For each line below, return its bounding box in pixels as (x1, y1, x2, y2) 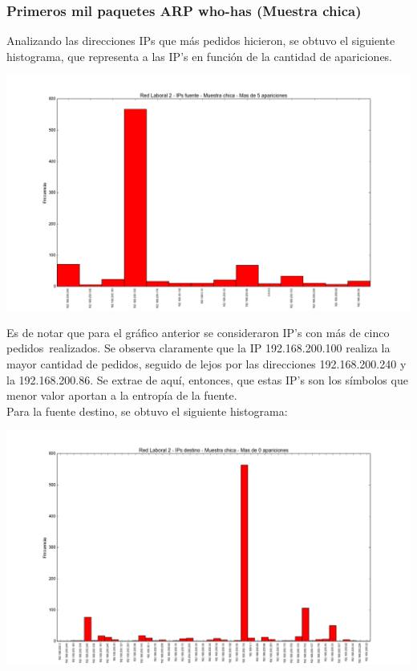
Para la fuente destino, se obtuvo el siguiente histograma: (6, 402, 288, 419)
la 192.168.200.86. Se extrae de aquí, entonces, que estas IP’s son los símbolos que (6, 371, 408, 388)
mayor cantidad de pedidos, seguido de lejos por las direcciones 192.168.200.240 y (6, 356, 407, 372)
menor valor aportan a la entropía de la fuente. (6, 387, 237, 404)
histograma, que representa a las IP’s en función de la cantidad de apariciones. (6, 47, 393, 64)
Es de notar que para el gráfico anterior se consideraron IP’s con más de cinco (6, 323, 390, 340)
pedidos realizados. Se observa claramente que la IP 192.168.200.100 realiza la (6, 340, 391, 356)
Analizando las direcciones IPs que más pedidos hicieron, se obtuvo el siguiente (6, 32, 395, 49)
